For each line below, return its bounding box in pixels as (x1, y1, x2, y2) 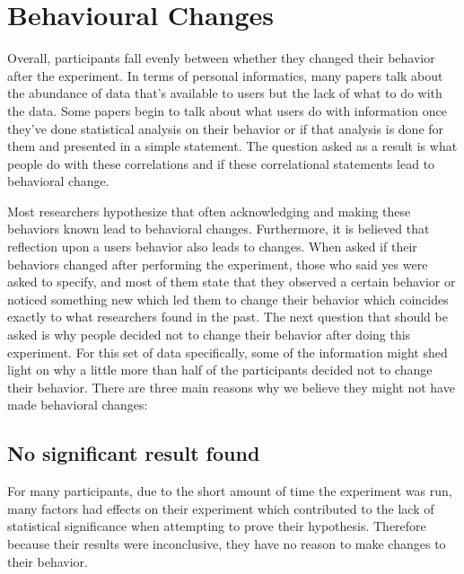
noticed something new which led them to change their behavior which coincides (7, 289, 449, 308)
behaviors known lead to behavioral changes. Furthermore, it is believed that (7, 219, 430, 238)
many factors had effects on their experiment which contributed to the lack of (7, 499, 434, 517)
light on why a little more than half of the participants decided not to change (7, 360, 433, 379)
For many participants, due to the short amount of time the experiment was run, (7, 481, 452, 500)
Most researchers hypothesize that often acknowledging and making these (7, 201, 411, 220)
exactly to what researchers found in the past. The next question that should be (7, 307, 448, 326)
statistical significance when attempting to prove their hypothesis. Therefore (7, 517, 426, 535)
